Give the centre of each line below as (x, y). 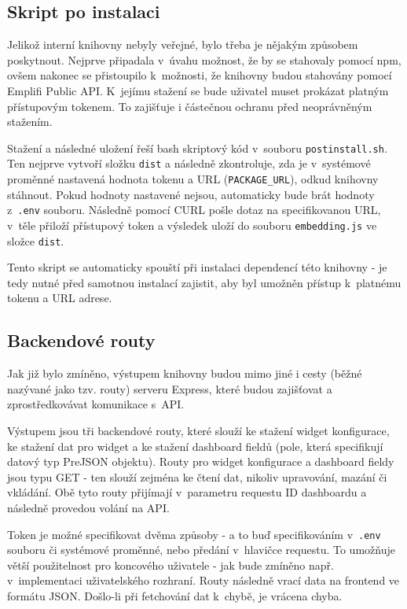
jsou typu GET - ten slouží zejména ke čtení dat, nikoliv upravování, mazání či (197, 476)
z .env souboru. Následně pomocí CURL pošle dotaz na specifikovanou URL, (194, 210)
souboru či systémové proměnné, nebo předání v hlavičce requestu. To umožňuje (201, 550)
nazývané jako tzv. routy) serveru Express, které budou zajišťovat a (170, 388)
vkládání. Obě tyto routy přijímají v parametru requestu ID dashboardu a (187, 492)
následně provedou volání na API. (88, 508)
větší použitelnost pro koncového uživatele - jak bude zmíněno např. (170, 565)
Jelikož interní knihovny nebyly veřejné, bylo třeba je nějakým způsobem (183, 44)
